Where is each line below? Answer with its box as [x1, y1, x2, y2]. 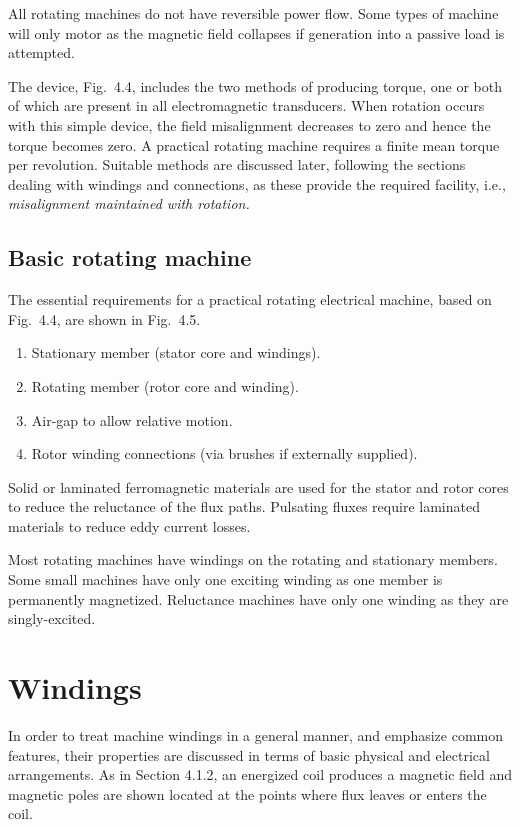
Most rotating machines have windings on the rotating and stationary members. [8, 549, 498, 570]
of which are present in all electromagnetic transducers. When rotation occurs [8, 95, 485, 116]
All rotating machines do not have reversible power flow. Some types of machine [8, 3, 499, 23]
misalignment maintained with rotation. [8, 193, 250, 214]
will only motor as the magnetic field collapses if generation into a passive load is [8, 22, 505, 43]
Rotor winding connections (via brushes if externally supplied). [31, 443, 418, 464]
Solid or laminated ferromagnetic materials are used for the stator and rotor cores [8, 476, 509, 497]
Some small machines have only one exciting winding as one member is [8, 569, 443, 590]
